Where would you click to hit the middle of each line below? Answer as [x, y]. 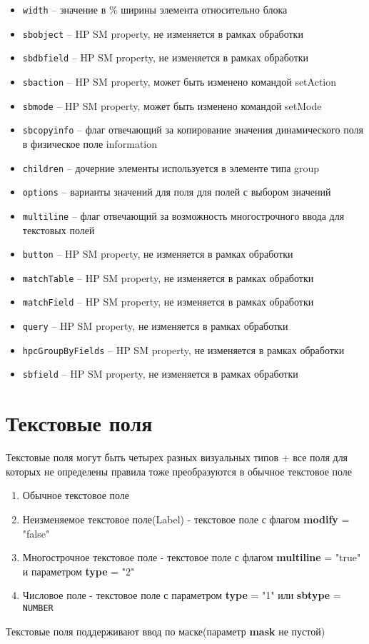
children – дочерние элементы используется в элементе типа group [171, 167]
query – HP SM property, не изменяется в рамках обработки [155, 326]
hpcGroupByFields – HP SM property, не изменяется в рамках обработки [183, 349]
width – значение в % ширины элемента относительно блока [155, 9]
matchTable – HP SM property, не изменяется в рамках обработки [168, 277]
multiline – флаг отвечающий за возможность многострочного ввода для [183, 215]
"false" [36, 533]
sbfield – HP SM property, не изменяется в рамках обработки [160, 374]
